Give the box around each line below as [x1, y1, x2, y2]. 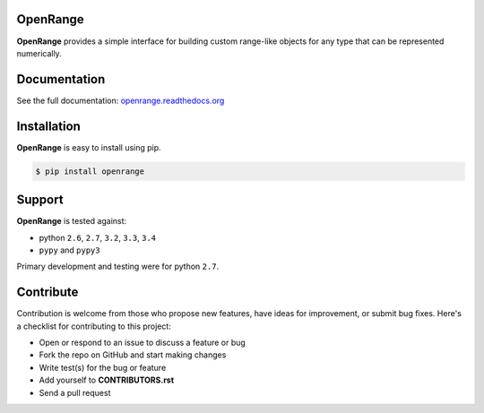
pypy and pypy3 [39, 245, 100, 255]
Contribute [16, 285, 79, 300]
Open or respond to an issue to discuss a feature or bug [39, 337, 246, 348]
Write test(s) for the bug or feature [39, 362, 167, 373]
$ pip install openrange [35, 166, 145, 176]
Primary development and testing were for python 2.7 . [16, 261, 220, 272]
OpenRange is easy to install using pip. [16, 142, 161, 152]
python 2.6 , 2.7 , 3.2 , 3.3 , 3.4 [39, 232, 157, 243]
